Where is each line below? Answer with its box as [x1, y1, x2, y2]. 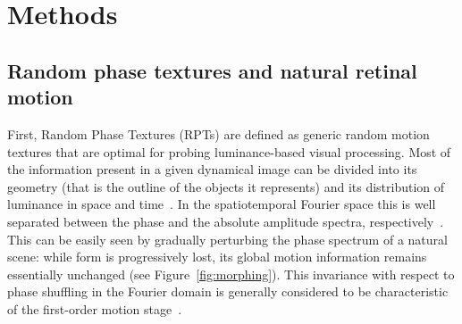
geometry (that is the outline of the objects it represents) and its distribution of [7, 177, 445, 195]
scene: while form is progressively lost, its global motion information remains [7, 247, 427, 266]
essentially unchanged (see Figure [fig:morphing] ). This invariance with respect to [7, 264, 455, 283]
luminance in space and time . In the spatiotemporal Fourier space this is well [7, 195, 436, 213]
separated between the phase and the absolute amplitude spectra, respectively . [7, 212, 444, 230]
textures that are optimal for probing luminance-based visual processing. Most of [7, 142, 451, 161]
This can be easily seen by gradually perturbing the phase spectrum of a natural [7, 229, 448, 248]
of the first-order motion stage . [7, 299, 182, 318]
